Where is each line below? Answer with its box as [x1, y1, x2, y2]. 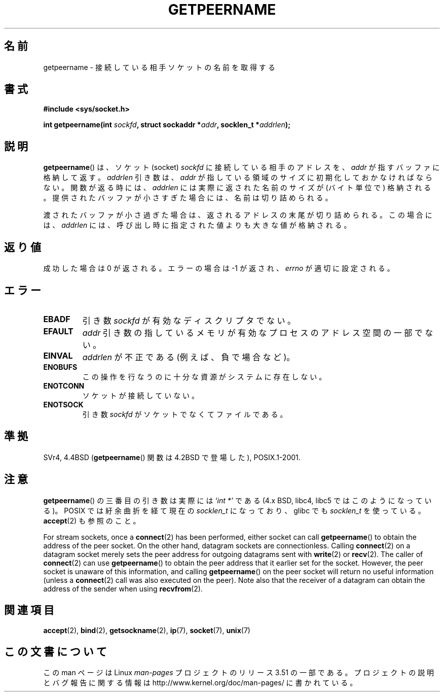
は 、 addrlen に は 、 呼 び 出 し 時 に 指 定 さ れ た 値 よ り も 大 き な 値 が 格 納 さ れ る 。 [43, 221, 351, 230]
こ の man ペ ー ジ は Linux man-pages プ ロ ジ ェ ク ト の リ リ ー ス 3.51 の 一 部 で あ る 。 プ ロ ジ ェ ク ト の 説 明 [43, 668, 434, 677]
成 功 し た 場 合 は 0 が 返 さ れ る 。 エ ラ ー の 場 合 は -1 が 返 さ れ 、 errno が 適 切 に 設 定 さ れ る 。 [43, 264, 394, 273]
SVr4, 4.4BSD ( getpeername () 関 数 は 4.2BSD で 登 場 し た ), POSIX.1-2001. [43, 453, 301, 462]
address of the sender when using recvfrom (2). [43, 584, 203, 593]
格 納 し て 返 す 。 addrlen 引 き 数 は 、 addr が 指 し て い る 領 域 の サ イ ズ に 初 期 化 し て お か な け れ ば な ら [43, 173, 432, 182]
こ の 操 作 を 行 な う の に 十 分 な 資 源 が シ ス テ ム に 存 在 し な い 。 [82, 372, 326, 381]
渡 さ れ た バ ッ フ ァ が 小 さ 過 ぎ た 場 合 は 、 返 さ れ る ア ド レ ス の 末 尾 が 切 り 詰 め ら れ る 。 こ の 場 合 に [43, 211, 432, 220]
